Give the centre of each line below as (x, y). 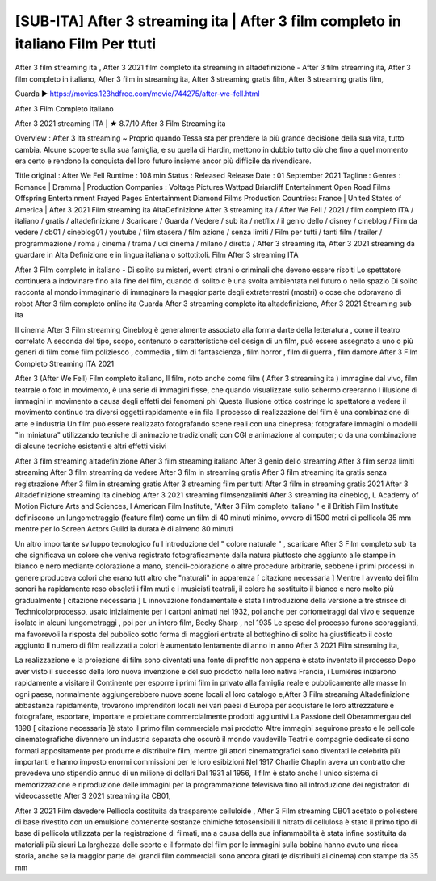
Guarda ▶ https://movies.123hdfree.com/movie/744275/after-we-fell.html (137, 94)
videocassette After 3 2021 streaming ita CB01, (93, 796)
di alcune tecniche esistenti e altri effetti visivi (91, 446)
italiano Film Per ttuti (86, 44)
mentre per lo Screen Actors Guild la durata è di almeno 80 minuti (124, 529)
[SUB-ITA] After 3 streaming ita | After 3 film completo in (208, 21)
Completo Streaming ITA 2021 (65, 363)
